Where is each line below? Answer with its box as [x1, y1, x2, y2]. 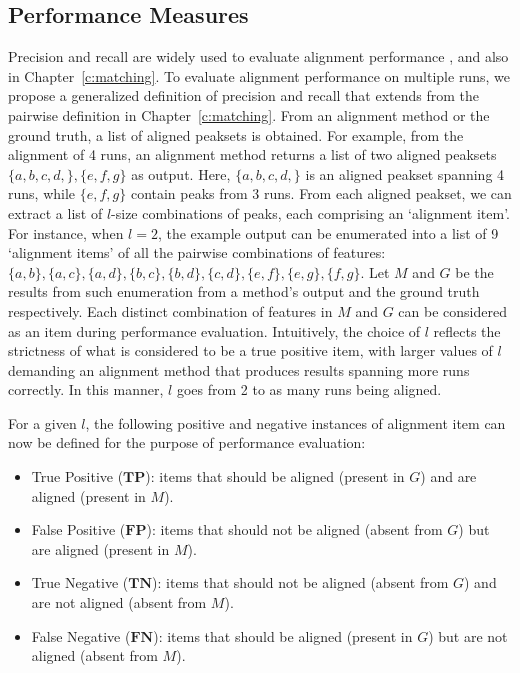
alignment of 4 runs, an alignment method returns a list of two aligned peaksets [8, 144, 497, 165]
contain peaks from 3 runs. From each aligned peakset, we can [130, 183, 512, 204]
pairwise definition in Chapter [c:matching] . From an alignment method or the [8, 104, 490, 125]
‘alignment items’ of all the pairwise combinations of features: [8, 242, 386, 263]
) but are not [428, 625, 508, 646]
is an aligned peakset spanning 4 [305, 163, 505, 184]
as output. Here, [131, 163, 231, 184]
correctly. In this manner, [8, 379, 164, 400]
